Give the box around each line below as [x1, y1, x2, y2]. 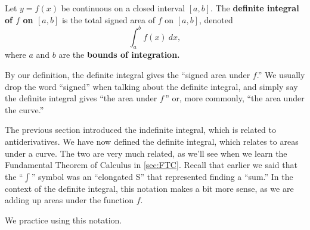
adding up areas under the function [5, 194, 134, 206]
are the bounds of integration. [58, 48, 180, 61]
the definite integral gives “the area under [5, 92, 157, 104]
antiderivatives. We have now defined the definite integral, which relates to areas [5, 135, 299, 148]
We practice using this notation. [5, 214, 122, 226]
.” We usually [256, 69, 305, 81]
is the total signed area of [61, 13, 156, 26]
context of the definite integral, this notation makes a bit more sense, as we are [5, 182, 294, 194]
